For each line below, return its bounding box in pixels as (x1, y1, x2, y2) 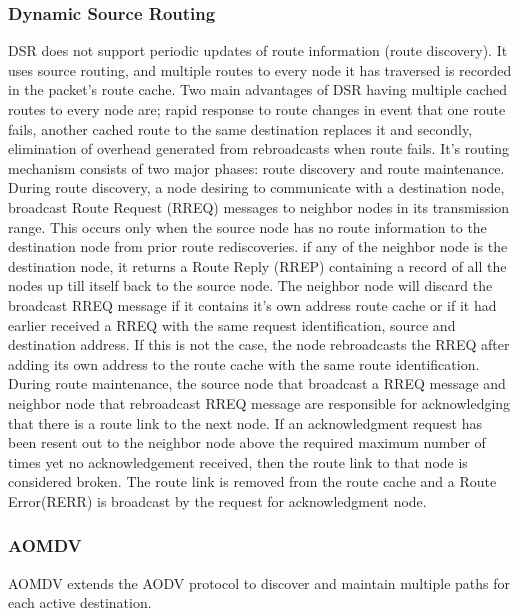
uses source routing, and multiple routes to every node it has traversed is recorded (8, 59, 512, 80)
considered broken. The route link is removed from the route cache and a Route (8, 471, 497, 492)
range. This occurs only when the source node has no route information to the (8, 216, 487, 237)
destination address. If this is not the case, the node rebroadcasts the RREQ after (8, 334, 510, 355)
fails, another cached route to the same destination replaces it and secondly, (8, 118, 473, 139)
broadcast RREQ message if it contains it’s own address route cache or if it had (8, 294, 497, 315)
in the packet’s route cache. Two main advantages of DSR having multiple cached (8, 79, 508, 100)
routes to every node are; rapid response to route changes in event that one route (8, 99, 506, 119)
